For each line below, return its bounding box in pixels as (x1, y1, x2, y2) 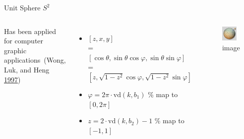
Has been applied (4, 26, 57, 36)
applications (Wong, (4, 55, 66, 65)
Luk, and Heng (4, 64, 50, 74)
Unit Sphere (4, 2, 41, 12)
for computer (4, 35, 44, 46)
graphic (4, 45, 27, 55)
